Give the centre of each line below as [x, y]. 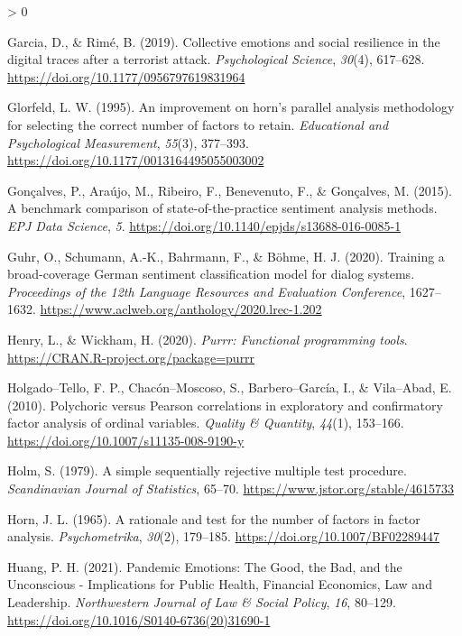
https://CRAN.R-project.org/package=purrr [131, 357]
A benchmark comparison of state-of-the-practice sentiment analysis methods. [222, 208]
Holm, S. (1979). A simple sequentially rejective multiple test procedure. [207, 470]
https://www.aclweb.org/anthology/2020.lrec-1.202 [181, 309]
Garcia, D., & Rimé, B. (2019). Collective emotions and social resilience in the [224, 41]
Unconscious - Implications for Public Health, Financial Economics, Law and [220, 584]
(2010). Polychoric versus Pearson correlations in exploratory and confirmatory [225, 405]
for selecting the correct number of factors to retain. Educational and [198, 124]
